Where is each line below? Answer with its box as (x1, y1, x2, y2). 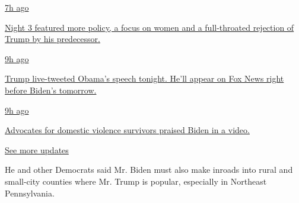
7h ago (5, 1, 29, 13)
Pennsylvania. (5, 186, 55, 199)
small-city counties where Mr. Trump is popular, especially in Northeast (5, 175, 267, 187)
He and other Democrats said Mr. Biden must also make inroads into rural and (5, 163, 293, 176)
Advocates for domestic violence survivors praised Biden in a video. (5, 124, 250, 136)
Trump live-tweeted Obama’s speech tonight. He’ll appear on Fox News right (5, 72, 284, 85)
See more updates (5, 143, 69, 156)
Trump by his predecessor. (5, 33, 100, 45)
